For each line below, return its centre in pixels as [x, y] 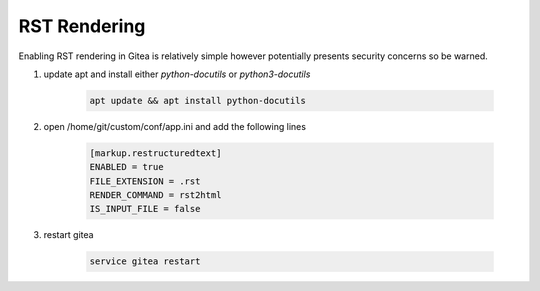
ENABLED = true [126, 167]
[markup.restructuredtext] [155, 153]
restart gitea [68, 235]
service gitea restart [145, 261]
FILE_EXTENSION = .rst [145, 181]
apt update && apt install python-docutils [198, 100]
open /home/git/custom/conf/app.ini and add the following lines [175, 126]
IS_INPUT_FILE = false [145, 209]
